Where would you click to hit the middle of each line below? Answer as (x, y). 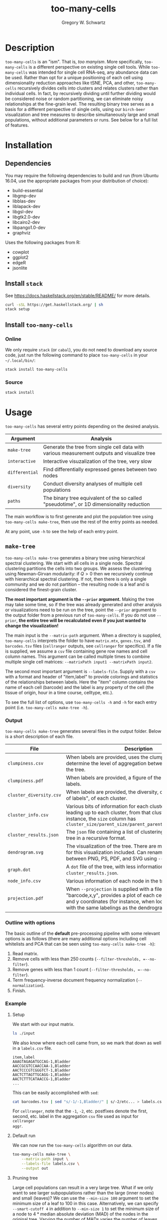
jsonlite (20, 268)
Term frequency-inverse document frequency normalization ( (75, 980)
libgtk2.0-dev (26, 217)
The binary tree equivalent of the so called (92, 498)
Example (16, 1003)
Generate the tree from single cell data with (93, 447)
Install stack (24, 283)
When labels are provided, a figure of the (114, 778)
